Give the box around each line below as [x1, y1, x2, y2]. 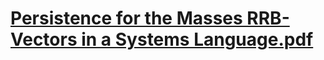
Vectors [10, 28, 78, 51]
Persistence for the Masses [10, 7, 243, 30]
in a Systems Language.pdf [81, 28, 314, 51]
